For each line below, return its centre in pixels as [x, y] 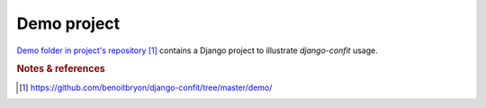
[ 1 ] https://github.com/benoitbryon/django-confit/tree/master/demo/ [146, 87]
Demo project [68, 23]
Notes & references [61, 69]
